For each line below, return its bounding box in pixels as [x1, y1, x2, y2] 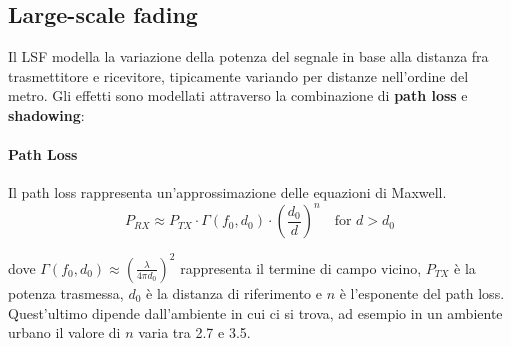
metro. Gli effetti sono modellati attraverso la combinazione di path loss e [8, 85, 468, 106]
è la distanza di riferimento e [146, 282, 322, 303]
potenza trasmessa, [8, 282, 124, 303]
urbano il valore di [8, 322, 121, 343]
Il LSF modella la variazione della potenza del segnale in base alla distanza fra [8, 46, 489, 67]
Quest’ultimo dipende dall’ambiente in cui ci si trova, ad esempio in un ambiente [8, 302, 503, 323]
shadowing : [8, 104, 85, 125]
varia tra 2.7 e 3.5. [138, 322, 251, 343]
